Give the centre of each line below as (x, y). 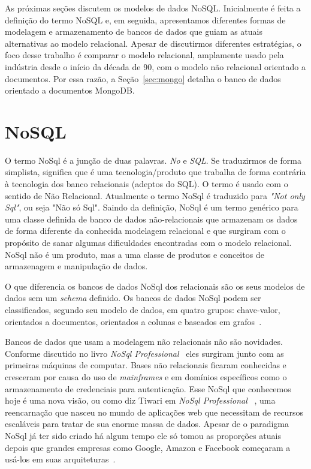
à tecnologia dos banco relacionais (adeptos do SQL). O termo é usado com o (147, 184)
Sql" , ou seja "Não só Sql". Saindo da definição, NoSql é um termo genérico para (152, 207)
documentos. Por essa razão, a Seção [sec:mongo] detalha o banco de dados (143, 78)
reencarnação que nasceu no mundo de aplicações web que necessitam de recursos (154, 412)
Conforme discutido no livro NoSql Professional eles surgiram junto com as (144, 353)
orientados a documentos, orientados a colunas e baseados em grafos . (133, 321)
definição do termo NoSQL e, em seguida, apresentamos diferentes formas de (145, 19)
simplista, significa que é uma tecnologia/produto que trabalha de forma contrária (155, 172)
